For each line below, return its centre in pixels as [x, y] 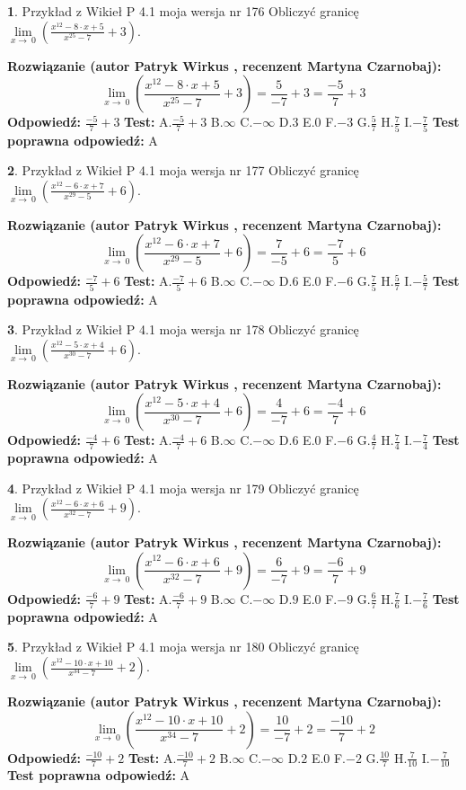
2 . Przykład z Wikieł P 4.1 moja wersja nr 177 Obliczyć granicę [183, 170]
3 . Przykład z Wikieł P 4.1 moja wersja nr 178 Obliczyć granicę [183, 329]
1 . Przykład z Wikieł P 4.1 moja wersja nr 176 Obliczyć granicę [183, 11]
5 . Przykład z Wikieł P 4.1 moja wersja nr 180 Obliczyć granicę [183, 647]
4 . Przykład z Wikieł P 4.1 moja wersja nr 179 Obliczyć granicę [183, 488]
